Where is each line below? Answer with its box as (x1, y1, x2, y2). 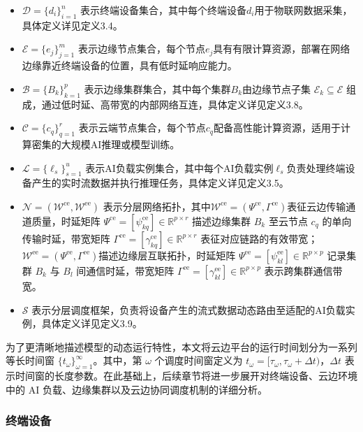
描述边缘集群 (192, 213, 251, 228)
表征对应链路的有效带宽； (200, 231, 318, 245)
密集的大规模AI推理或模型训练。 (31, 136, 180, 151)
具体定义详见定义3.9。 (41, 316, 142, 331)
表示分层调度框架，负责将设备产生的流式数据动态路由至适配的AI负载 (31, 302, 346, 317)
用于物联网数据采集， (254, 3, 353, 17)
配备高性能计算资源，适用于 (213, 120, 341, 135)
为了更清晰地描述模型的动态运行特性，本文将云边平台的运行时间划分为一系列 (6, 339, 357, 354)
